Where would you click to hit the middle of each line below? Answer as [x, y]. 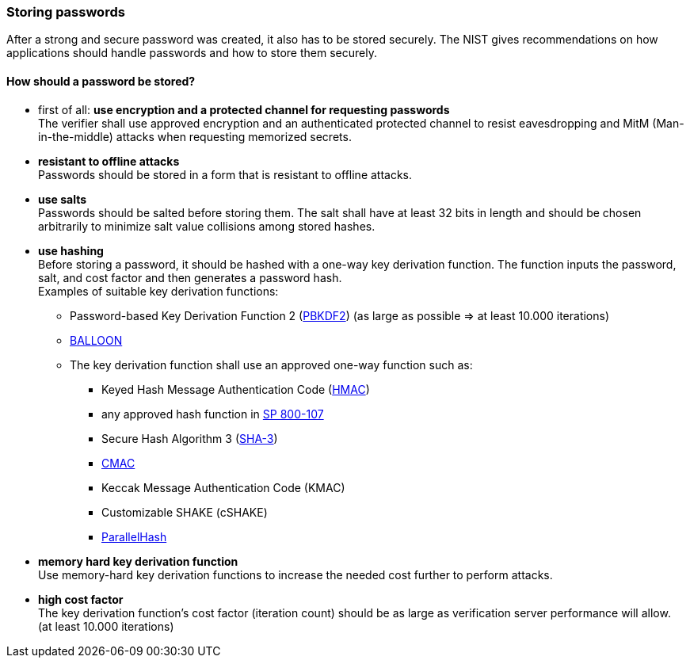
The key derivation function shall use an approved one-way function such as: [271, 364]
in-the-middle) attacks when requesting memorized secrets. [195, 136]
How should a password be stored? [101, 81]
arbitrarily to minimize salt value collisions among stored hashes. [207, 226]
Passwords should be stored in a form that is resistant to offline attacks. [225, 174]
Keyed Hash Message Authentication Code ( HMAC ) [236, 389]
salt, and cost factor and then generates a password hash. [190, 277]
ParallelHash [134, 536]
